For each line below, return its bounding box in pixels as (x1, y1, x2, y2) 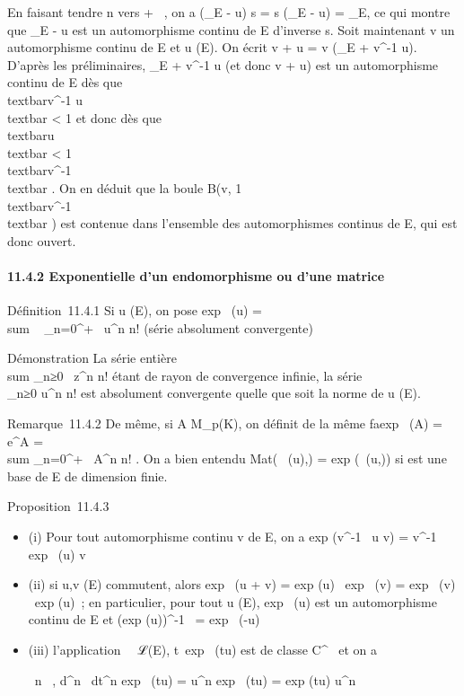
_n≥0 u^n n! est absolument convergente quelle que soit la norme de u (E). (7, 383, 421, 402)
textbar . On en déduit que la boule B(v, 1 (7, 178, 242, 197)
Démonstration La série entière (7, 348, 177, 367)
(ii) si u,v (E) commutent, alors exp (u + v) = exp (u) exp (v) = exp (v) (28, 575, 456, 594)
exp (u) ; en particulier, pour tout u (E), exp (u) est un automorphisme (34, 592, 437, 611)
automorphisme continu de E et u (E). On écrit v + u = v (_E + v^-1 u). (7, 38, 417, 57)
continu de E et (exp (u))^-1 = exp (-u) (28, 610, 260, 629)
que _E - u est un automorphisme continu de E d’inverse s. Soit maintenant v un (7, 20, 455, 39)
